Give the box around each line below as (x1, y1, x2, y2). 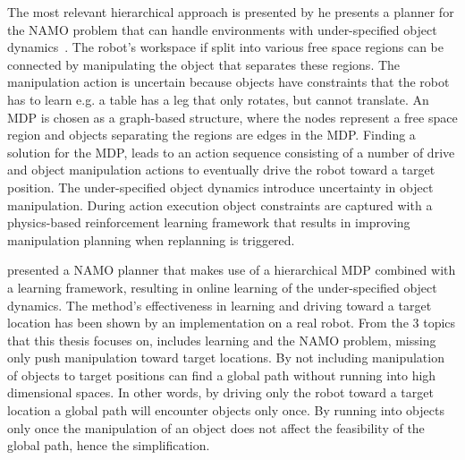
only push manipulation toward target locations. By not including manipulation (7, 348, 444, 367)
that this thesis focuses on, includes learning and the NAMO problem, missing (7, 330, 436, 349)
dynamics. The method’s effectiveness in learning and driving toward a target (7, 295, 432, 314)
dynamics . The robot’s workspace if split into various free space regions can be (7, 38, 444, 56)
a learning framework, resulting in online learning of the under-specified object (7, 277, 437, 296)
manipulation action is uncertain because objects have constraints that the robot (7, 72, 450, 91)
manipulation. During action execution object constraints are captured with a (7, 195, 433, 214)
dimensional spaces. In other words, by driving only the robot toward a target (7, 383, 434, 402)
